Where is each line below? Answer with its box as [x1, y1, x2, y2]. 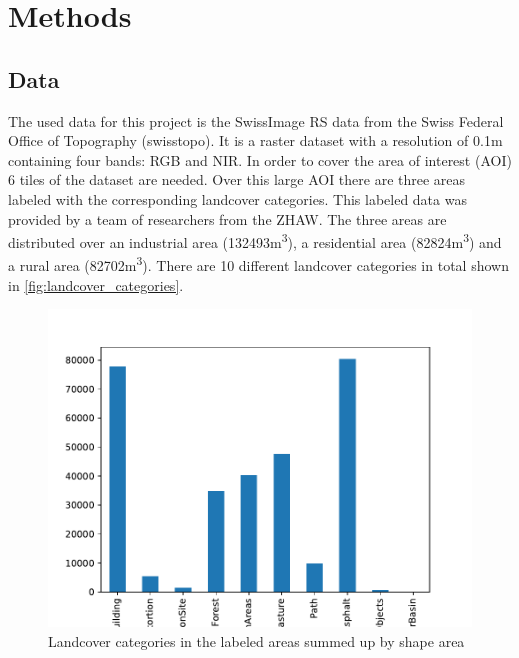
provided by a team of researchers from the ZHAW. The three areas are [8, 208, 447, 229]
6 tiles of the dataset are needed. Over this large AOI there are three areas [8, 169, 466, 190]
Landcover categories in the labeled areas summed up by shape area [48, 630, 465, 651]
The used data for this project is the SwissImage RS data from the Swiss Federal [8, 110, 504, 131]
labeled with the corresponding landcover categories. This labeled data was [8, 188, 467, 209]
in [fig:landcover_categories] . [8, 274, 184, 295]
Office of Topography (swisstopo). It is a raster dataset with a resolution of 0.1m [8, 130, 503, 151]
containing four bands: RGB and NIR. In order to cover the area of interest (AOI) [8, 149, 512, 170]
